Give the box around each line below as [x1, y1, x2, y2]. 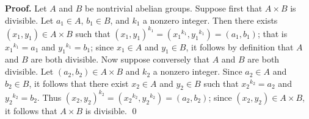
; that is [257, 27, 288, 39]
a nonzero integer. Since [153, 65, 242, 78]
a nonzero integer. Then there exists [143, 13, 278, 26]
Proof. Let [5, 2, 47, 14]
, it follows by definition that [186, 40, 294, 53]
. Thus [37, 90, 62, 103]
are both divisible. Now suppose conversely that [31, 53, 209, 66]
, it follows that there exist [29, 76, 129, 89]
